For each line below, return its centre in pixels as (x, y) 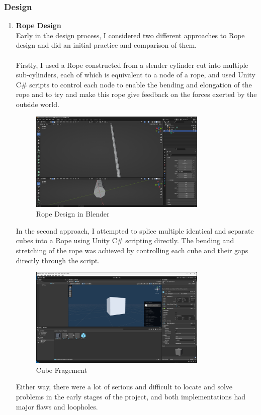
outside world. (37, 104)
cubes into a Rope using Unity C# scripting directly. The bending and (125, 240)
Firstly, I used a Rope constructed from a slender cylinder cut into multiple (132, 65)
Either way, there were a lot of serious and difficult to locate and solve (124, 387)
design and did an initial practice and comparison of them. (106, 45)
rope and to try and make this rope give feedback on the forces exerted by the (136, 94)
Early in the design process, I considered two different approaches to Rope (130, 35)
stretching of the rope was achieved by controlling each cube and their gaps (132, 250)
